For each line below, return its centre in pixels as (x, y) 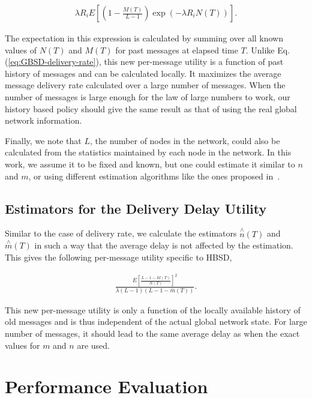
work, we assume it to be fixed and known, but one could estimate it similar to (150, 164)
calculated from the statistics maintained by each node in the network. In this (148, 152)
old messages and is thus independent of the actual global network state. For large (156, 321)
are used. (93, 345)
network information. (43, 120)
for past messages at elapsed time (177, 50)
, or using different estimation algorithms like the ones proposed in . (154, 176)
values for (22, 345)
